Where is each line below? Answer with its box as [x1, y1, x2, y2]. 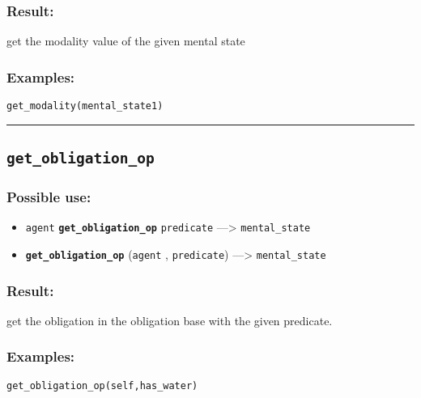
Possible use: [6, 186, 91, 206]
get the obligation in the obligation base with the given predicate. [6, 311, 333, 328]
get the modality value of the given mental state [6, 32, 245, 49]
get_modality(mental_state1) [6, 100, 164, 112]
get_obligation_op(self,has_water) [6, 379, 198, 392]
